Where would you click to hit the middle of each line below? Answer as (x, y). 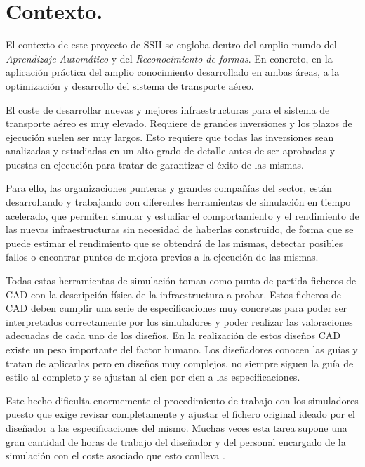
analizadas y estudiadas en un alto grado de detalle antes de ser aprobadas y (171, 151)
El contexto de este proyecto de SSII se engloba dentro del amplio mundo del (171, 45)
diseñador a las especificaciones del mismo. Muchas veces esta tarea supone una (177, 427)
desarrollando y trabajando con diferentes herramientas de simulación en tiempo (178, 202)
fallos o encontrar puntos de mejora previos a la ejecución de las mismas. (162, 257)
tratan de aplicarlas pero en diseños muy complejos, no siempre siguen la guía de (180, 363)
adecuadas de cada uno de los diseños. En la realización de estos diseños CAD (173, 335)
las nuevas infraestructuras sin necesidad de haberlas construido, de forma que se (180, 229)
